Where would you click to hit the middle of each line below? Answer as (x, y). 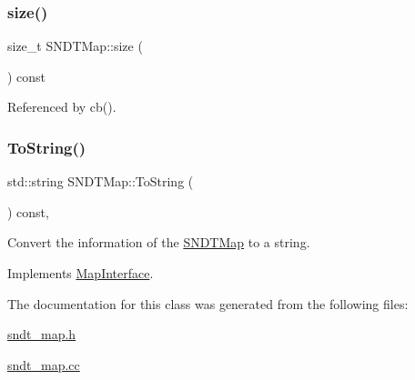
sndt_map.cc (44, 364)
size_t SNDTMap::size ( (75, 46)
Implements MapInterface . (81, 273)
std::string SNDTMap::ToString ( (101, 181)
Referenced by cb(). (62, 107)
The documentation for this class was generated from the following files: (208, 303)
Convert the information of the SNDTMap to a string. (159, 242)
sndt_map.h (42, 334)
